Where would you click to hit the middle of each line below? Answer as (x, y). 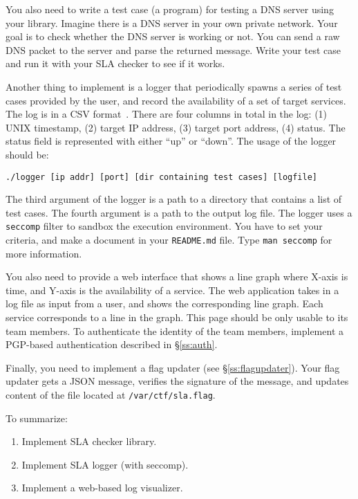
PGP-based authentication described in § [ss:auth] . (112, 344)
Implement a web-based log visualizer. (102, 488)
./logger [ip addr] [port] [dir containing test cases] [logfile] (162, 177)
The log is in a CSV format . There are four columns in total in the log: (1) (167, 114)
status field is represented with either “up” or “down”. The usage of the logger (171, 141)
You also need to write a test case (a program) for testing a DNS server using (170, 9)
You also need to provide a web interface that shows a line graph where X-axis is (177, 276)
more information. (44, 253)
